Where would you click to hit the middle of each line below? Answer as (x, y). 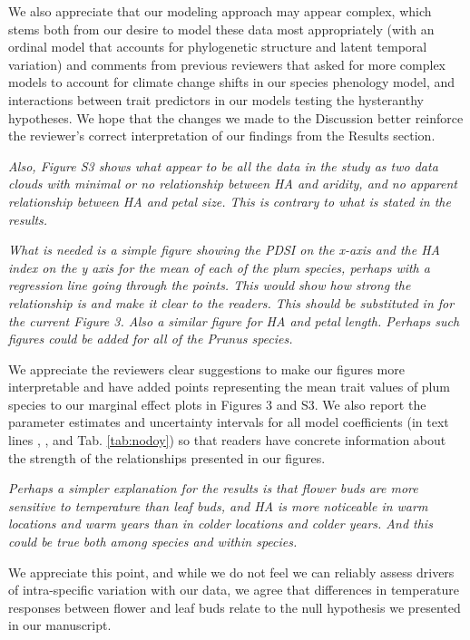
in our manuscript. (60, 625)
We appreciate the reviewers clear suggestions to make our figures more (206, 368)
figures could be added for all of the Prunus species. (151, 339)
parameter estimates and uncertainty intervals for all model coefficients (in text (229, 422)
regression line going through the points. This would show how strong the (210, 285)
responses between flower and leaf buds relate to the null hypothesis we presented (235, 607)
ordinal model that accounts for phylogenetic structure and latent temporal (218, 47)
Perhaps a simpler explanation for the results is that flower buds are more (213, 488)
